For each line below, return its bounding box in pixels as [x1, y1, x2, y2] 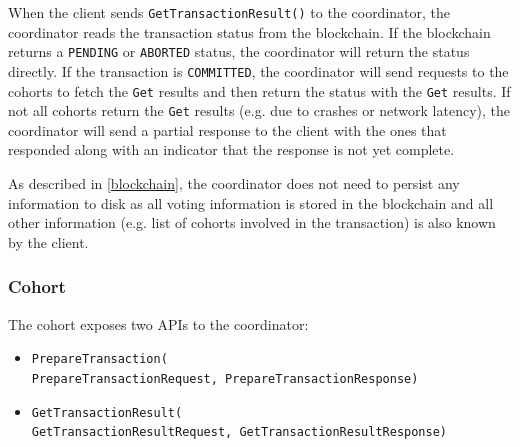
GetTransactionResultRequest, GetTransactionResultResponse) [31, 425, 448, 440]
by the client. [8, 231, 89, 252]
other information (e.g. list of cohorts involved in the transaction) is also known [8, 212, 496, 233]
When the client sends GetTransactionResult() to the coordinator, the [8, 2, 451, 22]
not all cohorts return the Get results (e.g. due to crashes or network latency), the [8, 100, 511, 121]
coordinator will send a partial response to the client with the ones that [8, 119, 447, 140]
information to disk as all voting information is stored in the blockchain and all [8, 192, 494, 213]
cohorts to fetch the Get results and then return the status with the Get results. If [8, 80, 511, 101]
